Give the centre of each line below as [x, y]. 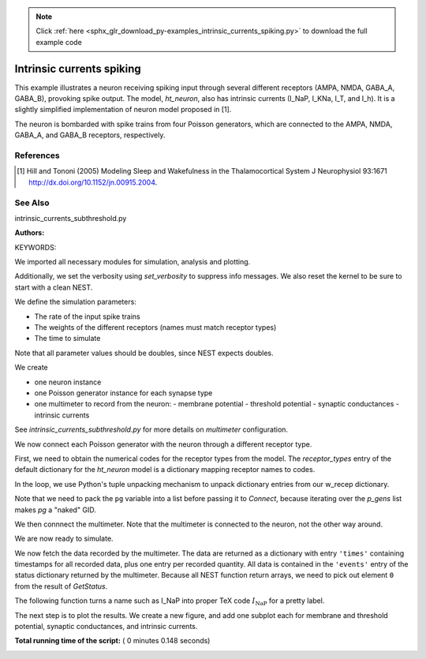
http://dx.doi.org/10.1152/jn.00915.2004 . [93, 182]
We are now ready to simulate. [64, 539]
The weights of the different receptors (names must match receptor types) [155, 328]
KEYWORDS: [35, 247]
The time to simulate [67, 339]
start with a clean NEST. [54, 287]
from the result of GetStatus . [61, 586]
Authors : [30, 233]
